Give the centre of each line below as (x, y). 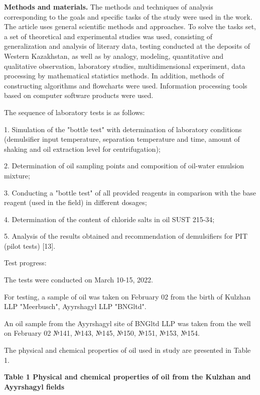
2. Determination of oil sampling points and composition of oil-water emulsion (124, 166)
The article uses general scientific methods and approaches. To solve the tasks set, (130, 26)
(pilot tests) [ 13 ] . (30, 245)
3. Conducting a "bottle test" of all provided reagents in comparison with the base (130, 192)
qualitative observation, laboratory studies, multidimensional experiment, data (125, 66)
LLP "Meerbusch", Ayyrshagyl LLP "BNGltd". (75, 306)
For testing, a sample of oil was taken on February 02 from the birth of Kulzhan (127, 296)
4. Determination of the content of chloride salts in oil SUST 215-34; (109, 219)
